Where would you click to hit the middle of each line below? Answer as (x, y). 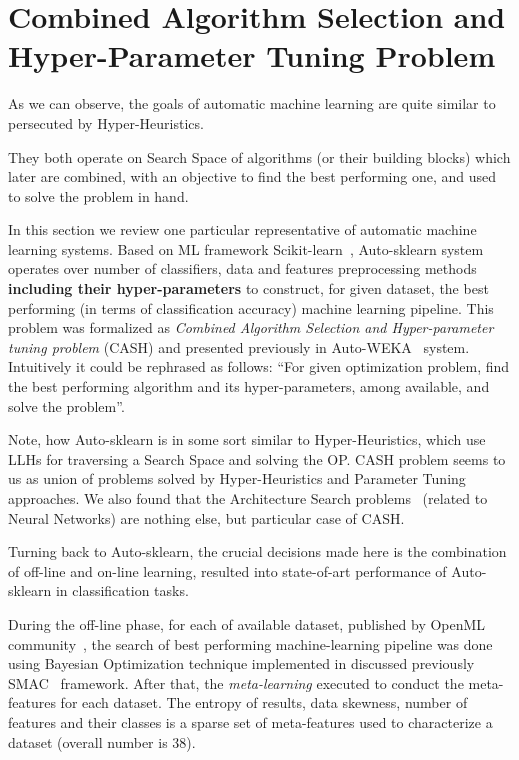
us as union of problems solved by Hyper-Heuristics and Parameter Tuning (237, 478)
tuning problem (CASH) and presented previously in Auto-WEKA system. (239, 346)
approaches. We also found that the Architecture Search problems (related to (248, 498)
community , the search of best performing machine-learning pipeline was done (250, 643)
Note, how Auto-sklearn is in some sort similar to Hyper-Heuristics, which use (247, 439)
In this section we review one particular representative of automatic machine (242, 229)
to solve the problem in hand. (98, 195)
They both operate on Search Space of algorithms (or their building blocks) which (259, 156)
